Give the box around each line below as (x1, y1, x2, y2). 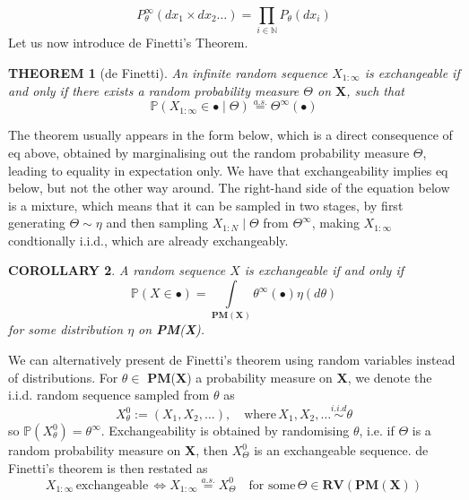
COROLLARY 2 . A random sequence (8, 261, 226, 280)
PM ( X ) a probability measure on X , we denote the (147, 367, 432, 386)
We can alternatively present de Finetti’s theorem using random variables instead (8, 350, 456, 368)
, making (311, 213, 360, 232)
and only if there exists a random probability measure (8, 81, 300, 99)
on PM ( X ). (138, 320, 205, 339)
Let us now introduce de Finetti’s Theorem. (8, 33, 248, 52)
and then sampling (106, 213, 209, 232)
